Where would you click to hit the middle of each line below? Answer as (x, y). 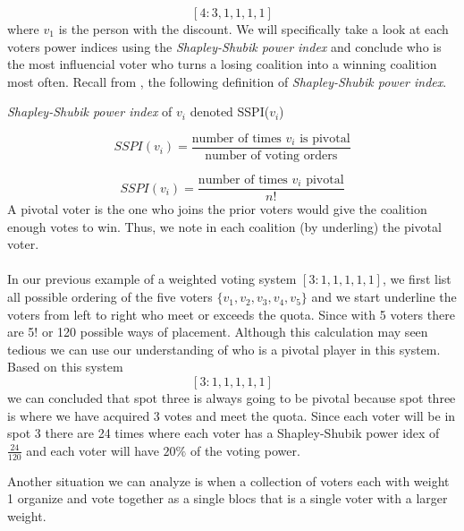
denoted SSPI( (230, 111)
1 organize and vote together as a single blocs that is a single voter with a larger (228, 498)
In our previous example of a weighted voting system (152, 279)
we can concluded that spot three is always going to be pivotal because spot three (232, 398)
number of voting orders (271, 156)
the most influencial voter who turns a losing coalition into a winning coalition (222, 64)
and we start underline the (384, 297)
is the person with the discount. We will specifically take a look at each (253, 29)
